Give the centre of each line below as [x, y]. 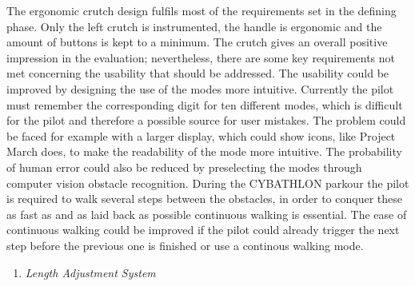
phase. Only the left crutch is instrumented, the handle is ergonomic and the [194, 26]
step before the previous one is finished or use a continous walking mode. [185, 245]
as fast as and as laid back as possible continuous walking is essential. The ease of [207, 214]
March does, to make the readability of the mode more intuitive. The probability [204, 151]
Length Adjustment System [90, 272]
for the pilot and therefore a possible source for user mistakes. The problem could [206, 120]
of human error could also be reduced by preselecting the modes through [184, 167]
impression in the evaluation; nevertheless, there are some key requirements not [201, 57]
